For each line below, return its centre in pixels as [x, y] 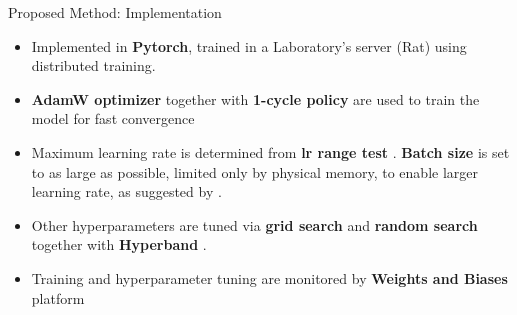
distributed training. [93, 65]
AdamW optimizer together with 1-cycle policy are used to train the [255, 98]
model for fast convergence [113, 118]
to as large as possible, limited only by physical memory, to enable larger [254, 171]
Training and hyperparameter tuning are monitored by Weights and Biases [269, 277]
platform [58, 297]
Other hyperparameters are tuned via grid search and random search [254, 224]
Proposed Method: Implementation [115, 12]
